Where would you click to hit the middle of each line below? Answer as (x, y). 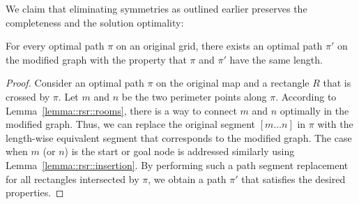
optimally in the (314, 110)
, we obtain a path (187, 178)
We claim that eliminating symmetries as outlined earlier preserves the (156, 8)
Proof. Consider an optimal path (75, 83)
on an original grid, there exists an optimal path (219, 46)
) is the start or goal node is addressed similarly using (179, 151)
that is (337, 83)
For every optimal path (55, 46)
